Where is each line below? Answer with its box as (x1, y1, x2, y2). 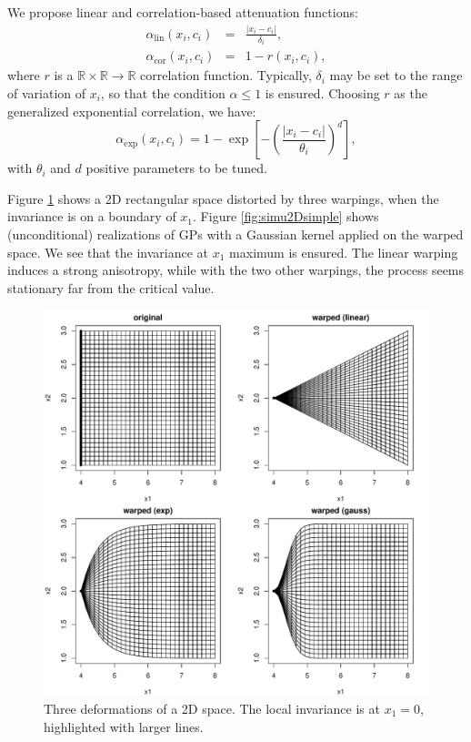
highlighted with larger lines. (44, 717, 204, 736)
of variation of (7, 84, 86, 103)
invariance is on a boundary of (7, 207, 176, 226)
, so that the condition (100, 84, 225, 103)
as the (394, 84, 427, 103)
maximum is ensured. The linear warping (229, 242, 458, 261)
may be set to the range (329, 66, 463, 85)
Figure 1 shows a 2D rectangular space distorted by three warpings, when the (7, 188, 439, 208)
